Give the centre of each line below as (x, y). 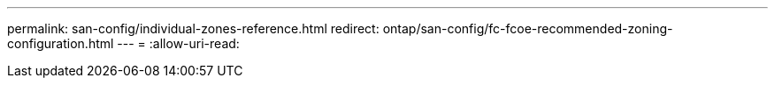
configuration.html (61, 43)
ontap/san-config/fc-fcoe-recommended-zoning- (528, 28)
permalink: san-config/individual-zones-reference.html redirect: (193, 28)
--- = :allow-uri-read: (178, 43)
